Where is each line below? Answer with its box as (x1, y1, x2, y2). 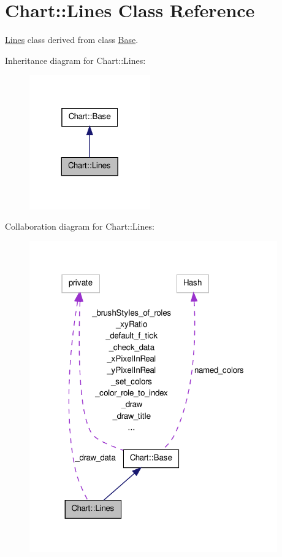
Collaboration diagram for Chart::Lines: (5, 220, 154, 233)
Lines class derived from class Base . (5, 33, 139, 46)
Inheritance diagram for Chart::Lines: (5, 53, 146, 66)
